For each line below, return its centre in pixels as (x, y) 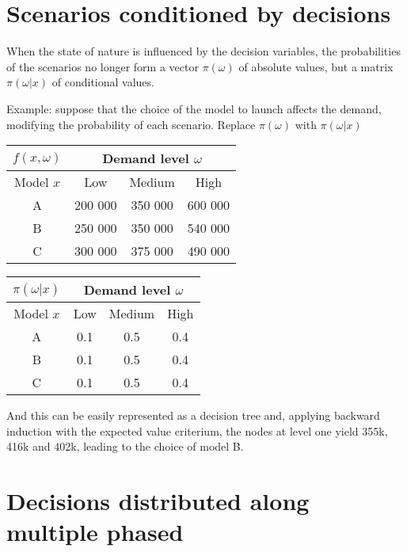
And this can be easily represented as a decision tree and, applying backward (193, 415)
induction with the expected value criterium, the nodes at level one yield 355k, (197, 430)
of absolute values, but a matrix (316, 66)
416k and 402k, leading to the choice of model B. (125, 446)
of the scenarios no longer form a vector (103, 66)
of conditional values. (103, 82)
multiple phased (95, 532)
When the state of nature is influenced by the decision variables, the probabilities (203, 51)
